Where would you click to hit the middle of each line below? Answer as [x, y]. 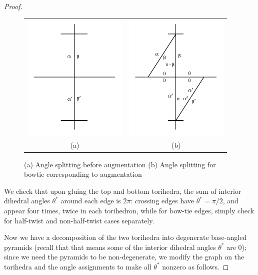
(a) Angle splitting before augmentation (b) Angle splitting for [120, 164]
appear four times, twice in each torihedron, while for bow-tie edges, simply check [129, 210]
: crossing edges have [162, 201]
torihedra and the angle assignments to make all [78, 266]
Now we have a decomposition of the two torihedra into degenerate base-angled [125, 237]
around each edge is [91, 201]
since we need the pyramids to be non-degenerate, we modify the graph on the [124, 257]
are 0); [236, 247]
